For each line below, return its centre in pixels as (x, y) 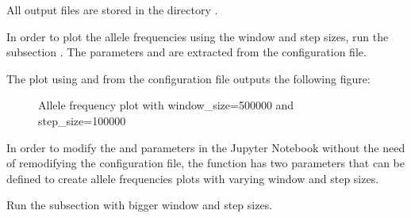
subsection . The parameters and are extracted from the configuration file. (186, 52)
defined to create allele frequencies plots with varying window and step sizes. (193, 178)
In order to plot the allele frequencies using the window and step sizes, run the (198, 36)
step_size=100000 (82, 120)
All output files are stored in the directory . (112, 10)
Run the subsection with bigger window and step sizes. (140, 205)
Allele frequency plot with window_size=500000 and (166, 105)
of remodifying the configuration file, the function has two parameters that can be (206, 163)
